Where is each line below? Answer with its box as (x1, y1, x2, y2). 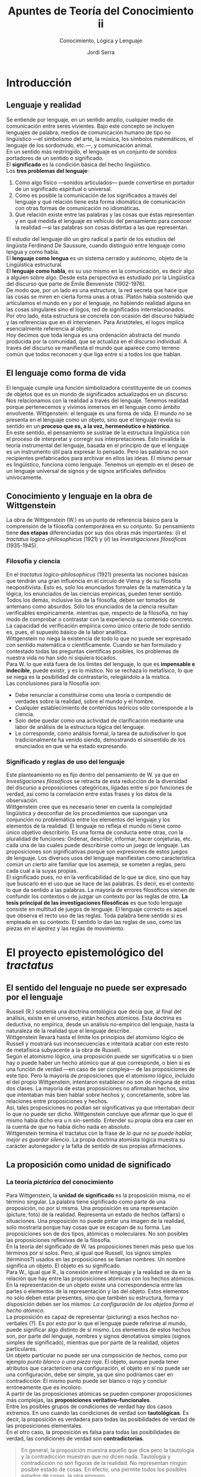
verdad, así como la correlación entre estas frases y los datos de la (6, 790, 172, 798)
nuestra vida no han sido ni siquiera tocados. (6, 654, 118, 661)
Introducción (6, 76, 72, 90)
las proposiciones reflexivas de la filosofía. (6, 1236, 112, 1243)
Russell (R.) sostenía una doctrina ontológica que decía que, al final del (6, 1008, 182, 1015)
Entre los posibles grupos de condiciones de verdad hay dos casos (6, 1402, 172, 1410)
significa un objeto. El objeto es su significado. (6, 1262, 122, 1269)
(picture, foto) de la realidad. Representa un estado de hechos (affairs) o (6, 1211, 185, 1218)
